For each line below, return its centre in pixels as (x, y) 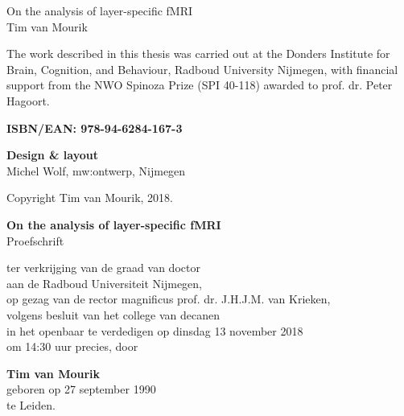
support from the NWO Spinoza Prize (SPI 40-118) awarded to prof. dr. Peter (200, 85)
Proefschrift (35, 240)
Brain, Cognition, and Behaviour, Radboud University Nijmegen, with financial (202, 69)
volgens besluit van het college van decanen (113, 314)
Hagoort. (28, 100)
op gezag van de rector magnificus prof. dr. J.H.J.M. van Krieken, (169, 299)
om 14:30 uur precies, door (72, 346)
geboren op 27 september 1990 (81, 389)
